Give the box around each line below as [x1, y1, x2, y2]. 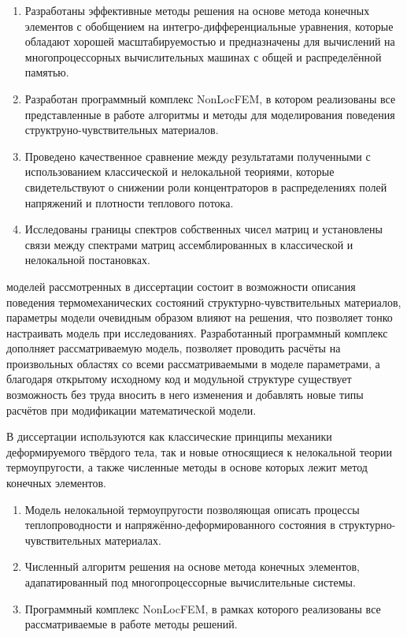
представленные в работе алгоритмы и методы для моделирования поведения [24, 106, 395, 122]
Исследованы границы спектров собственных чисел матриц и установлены [24, 221, 383, 237]
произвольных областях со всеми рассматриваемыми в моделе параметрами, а [6, 355, 380, 371]
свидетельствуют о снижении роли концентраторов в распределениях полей [24, 178, 387, 195]
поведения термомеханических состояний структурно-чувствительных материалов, [6, 293, 401, 310]
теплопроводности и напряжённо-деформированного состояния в [24, 516, 335, 533]
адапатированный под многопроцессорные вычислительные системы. [24, 574, 356, 590]
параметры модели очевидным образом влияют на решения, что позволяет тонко [6, 309, 393, 326]
